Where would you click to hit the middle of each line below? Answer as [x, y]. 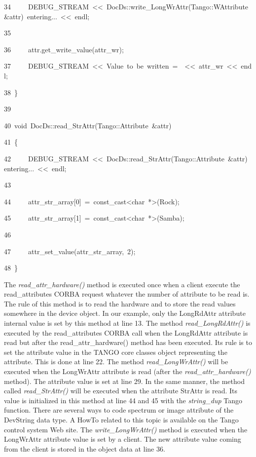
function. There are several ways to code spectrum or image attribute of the [119, 410]
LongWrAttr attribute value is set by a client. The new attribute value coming [123, 439]
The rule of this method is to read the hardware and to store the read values [120, 303]
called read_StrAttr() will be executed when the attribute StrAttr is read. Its [121, 391]
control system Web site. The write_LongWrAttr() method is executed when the [126, 429]
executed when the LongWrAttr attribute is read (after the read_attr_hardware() [128, 371]
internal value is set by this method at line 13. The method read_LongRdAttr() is [127, 323]
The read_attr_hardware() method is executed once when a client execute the [122, 284]
